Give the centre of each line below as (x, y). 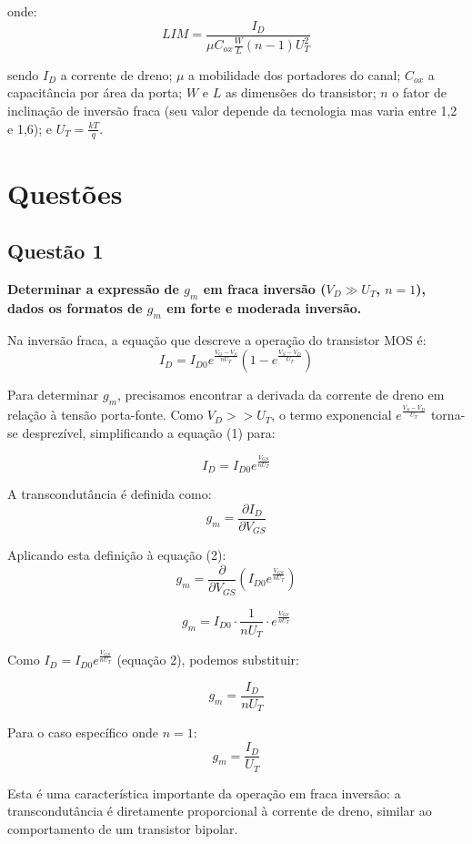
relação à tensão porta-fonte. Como (105, 415)
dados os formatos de (75, 307)
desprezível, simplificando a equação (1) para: (149, 432)
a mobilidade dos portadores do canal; (295, 74)
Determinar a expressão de (93, 289)
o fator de (419, 92)
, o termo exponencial (331, 415)
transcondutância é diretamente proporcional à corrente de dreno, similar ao (220, 811)
